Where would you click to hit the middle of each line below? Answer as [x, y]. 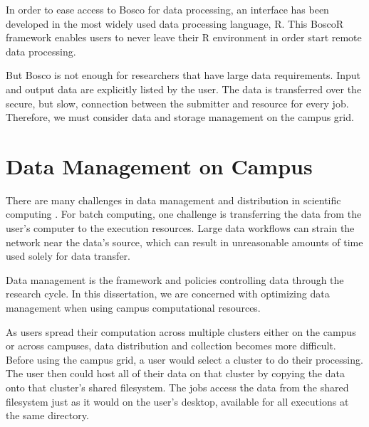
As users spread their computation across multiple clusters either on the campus [181, 331]
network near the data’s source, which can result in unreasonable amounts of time [184, 242]
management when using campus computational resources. [133, 308]
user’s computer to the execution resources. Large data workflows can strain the [180, 228]
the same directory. [47, 415]
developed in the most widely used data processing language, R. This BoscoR [175, 23]
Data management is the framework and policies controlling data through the [175, 279]
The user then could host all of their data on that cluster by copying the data [175, 373]
